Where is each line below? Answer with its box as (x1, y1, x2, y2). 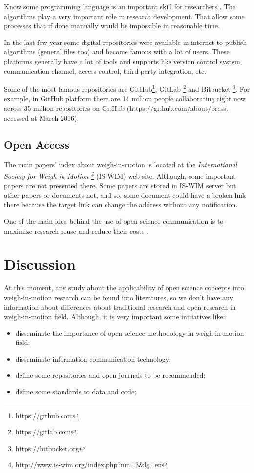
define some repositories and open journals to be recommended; (15, 370, 206, 380)
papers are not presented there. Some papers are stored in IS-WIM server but (4, 180, 236, 191)
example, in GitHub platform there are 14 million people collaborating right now (4, 93, 246, 104)
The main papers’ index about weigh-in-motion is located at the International (4, 159, 237, 170)
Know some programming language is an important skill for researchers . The (4, 1, 236, 11)
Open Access (4, 136, 69, 151)
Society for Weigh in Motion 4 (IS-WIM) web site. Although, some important (4, 169, 236, 181)
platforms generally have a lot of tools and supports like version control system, (4, 56, 242, 66)
